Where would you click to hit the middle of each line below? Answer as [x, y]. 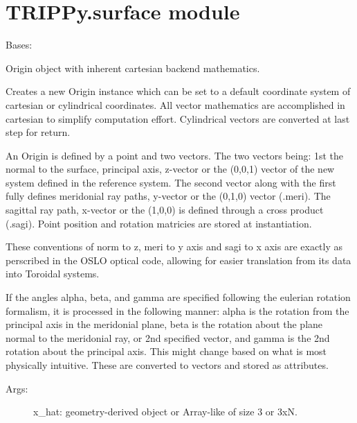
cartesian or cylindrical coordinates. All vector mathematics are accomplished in [175, 104]
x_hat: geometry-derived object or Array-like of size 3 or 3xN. [165, 412]
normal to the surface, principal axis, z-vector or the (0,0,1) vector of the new [170, 169]
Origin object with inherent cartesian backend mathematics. [133, 68]
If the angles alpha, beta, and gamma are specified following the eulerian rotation [178, 297]
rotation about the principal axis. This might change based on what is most [166, 351]
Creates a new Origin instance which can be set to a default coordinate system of [178, 91]
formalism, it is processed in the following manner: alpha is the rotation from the [177, 310]
